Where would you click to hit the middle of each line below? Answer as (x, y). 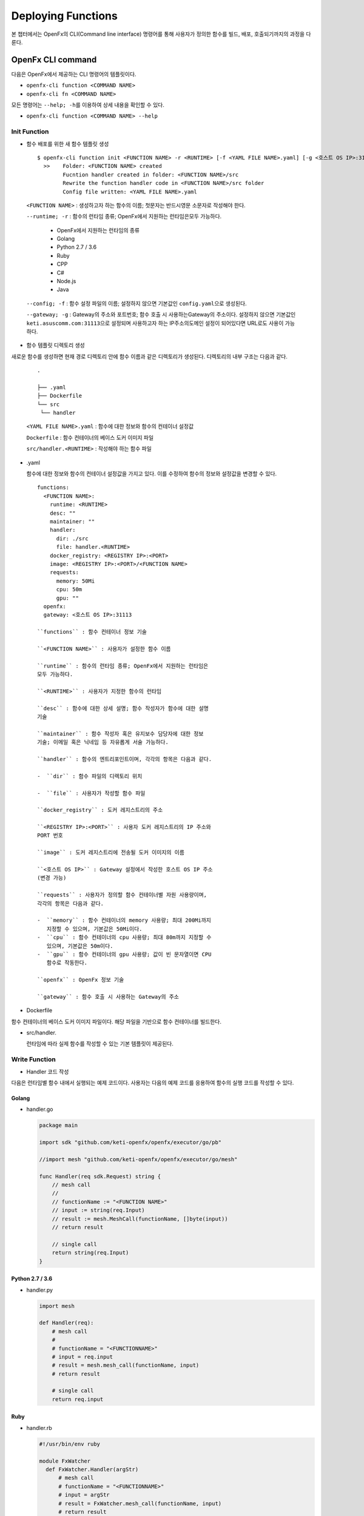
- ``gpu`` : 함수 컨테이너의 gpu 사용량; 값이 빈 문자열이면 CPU (124, 954)
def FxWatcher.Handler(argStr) (92, 1470)
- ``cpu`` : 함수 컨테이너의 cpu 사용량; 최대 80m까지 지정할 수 (124, 937)
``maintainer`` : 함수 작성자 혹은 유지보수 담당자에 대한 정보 (120, 733)
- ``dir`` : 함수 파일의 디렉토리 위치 (90, 776)
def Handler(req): (66, 1323)
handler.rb (39, 1427)
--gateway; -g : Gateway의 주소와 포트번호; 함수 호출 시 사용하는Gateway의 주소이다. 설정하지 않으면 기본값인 (161, 315)
